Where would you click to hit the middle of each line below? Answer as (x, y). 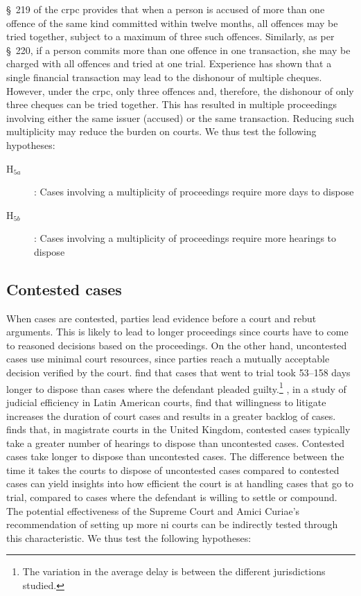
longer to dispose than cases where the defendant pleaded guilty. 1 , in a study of (176, 387)
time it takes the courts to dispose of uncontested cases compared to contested (173, 470)
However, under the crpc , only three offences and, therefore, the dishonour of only (180, 90)
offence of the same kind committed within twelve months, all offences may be (172, 23)
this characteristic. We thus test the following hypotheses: (129, 537)
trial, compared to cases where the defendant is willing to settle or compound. (172, 497)
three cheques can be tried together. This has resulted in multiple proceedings (171, 104)
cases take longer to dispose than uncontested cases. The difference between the (175, 456)
